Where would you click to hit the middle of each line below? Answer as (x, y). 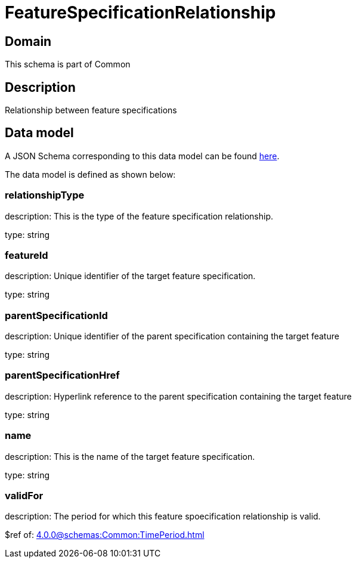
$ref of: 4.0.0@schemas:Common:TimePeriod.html (105, 535)
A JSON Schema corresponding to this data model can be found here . (142, 156)
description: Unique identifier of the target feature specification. (130, 276)
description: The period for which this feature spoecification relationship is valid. (163, 516)
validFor (24, 495)
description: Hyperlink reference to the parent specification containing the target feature (178, 396)
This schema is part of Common (68, 64)
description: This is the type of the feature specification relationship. (139, 216)
